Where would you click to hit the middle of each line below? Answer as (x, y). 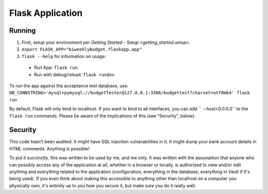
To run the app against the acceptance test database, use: (69, 86)
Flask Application (46, 13)
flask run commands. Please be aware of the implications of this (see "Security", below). (102, 116)
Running (23, 31)
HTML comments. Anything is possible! (49, 148)
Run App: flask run (56, 67)
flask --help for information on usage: (64, 56)
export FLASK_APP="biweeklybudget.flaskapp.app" (82, 49)
